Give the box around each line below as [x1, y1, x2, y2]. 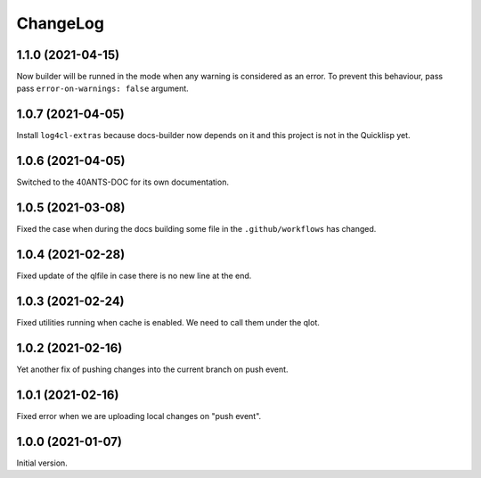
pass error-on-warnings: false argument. [16, 83, 189, 94]
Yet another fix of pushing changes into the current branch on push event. [16, 364, 289, 375]
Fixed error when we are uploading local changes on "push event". [16, 410, 262, 421]
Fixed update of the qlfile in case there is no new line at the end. [16, 270, 252, 281]
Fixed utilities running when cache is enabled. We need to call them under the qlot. [16, 317, 321, 327]
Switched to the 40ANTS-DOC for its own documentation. [16, 177, 229, 187]
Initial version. [16, 457, 69, 468]
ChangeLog [16, 13, 104, 33]
